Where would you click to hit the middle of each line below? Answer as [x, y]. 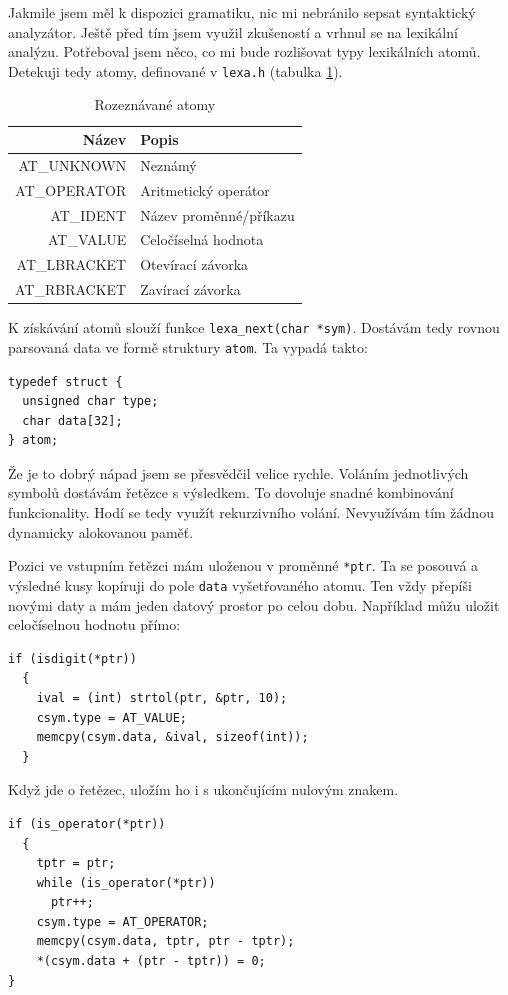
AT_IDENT [88, 214]
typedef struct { [65, 381]
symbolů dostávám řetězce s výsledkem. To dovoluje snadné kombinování [231, 492]
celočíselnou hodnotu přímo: [94, 624]
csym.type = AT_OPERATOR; [122, 921]
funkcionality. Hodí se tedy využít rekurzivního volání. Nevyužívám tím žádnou [251, 512]
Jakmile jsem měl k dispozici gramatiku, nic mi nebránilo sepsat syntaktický [242, 12]
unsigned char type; [90, 401]
